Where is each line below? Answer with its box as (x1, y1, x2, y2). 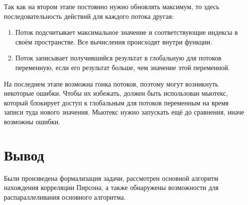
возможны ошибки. (4, 116, 61, 126)
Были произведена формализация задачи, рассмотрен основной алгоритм (4, 173, 218, 183)
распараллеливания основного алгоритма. (4, 191, 126, 202)
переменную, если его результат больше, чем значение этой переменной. (15, 62, 230, 72)
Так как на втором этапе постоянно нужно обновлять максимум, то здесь (4, 1, 219, 11)
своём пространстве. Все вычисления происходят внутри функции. (15, 36, 212, 46)
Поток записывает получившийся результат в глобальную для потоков (15, 53, 222, 63)
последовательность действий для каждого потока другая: (4, 11, 174, 21)
